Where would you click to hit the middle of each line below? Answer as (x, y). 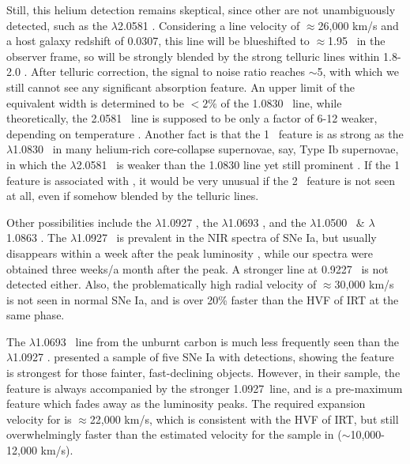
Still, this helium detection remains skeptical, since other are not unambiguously (201, 9)
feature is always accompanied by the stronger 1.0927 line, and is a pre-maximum (205, 388)
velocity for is (39, 419)
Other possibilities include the (79, 222)
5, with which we (358, 72)
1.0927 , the (190, 222)
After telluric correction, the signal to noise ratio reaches (168, 72)
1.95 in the (357, 41)
